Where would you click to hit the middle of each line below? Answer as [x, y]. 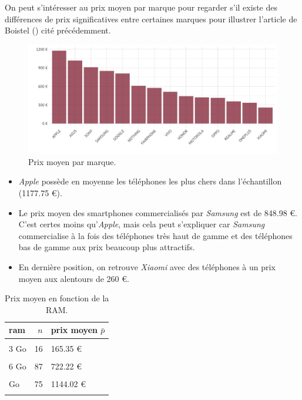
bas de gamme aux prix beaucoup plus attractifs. [107, 247]
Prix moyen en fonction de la [57, 298]
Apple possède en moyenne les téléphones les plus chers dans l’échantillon [150, 181]
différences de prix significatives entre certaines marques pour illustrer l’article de [151, 19]
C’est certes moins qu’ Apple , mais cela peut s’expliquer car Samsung [142, 224]
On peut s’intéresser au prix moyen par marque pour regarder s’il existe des [141, 7]
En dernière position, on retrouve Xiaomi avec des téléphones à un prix [147, 267]
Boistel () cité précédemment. [58, 30]
